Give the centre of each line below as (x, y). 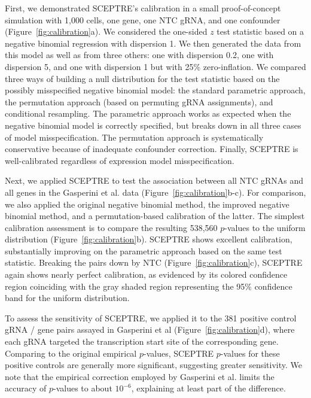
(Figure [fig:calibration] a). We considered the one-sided (106, 31)
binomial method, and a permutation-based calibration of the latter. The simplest (155, 216)
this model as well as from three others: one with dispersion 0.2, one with (139, 55)
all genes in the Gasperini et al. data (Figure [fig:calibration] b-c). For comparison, (155, 192)
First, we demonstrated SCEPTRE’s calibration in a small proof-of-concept (143, 8)
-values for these (250, 353)
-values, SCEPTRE (179, 353)
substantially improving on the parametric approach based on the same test (144, 250)
